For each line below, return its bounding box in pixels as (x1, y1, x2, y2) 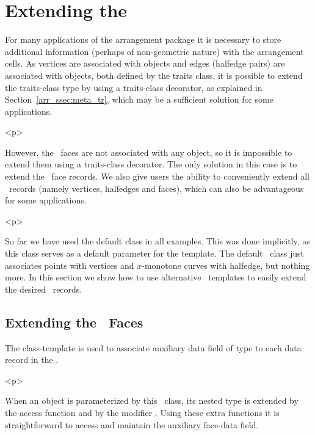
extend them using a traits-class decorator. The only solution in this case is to (5, 158, 297, 170)
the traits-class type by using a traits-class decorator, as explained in (5, 81, 262, 93)
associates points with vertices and (5, 258, 134, 271)
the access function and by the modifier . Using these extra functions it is (5, 406, 280, 419)
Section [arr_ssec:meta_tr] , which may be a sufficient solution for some (5, 93, 273, 106)
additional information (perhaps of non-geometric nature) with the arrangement (5, 45, 304, 57)
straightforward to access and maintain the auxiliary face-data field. (5, 418, 259, 431)
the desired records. (5, 282, 82, 295)
